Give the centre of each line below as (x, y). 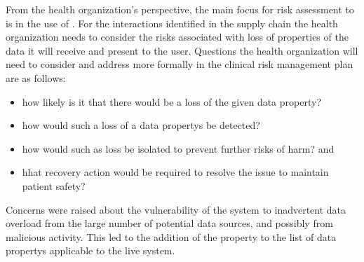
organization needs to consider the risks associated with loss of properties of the (177, 37)
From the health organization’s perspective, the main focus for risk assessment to (180, 9)
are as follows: (36, 77)
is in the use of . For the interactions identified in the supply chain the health (172, 23)
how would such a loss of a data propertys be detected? (141, 125)
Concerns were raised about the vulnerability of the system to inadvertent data (176, 209)
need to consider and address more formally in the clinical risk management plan (180, 64)
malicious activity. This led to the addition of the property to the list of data (171, 236)
